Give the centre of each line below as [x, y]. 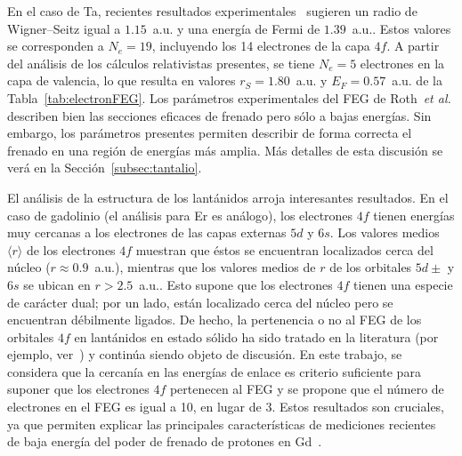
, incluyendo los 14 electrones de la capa [261, 46]
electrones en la [402, 63]
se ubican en [57, 284]
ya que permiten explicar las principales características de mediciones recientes [222, 424]
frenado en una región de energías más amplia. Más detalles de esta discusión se [225, 150]
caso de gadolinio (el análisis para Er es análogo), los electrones [180, 215]
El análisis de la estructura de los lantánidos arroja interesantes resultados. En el [228, 197]
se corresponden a [56, 46]
